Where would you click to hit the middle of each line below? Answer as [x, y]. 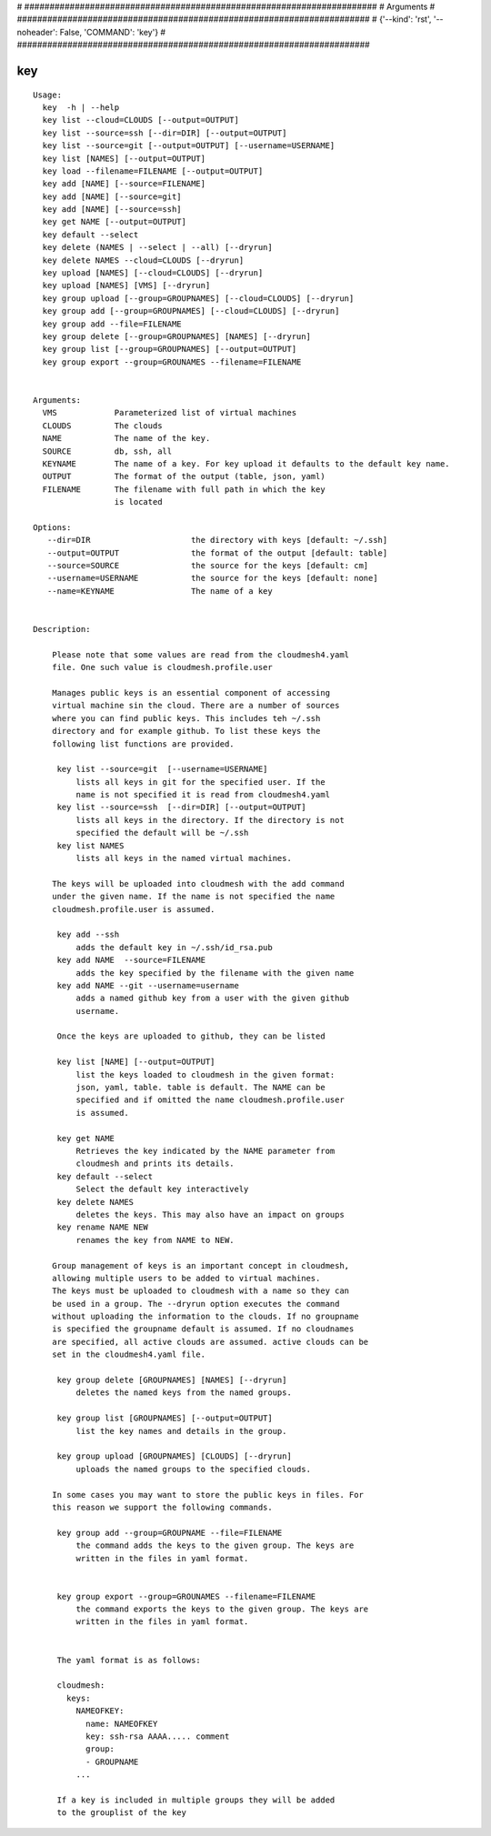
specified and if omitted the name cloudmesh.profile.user [210, 1100]
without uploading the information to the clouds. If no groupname [205, 1317]
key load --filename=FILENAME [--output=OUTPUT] [153, 171]
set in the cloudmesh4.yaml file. [129, 1354]
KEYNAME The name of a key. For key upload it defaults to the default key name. [246, 463]
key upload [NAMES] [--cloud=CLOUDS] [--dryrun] [153, 273]
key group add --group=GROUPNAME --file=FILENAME [170, 1533]
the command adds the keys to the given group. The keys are [215, 1545]
